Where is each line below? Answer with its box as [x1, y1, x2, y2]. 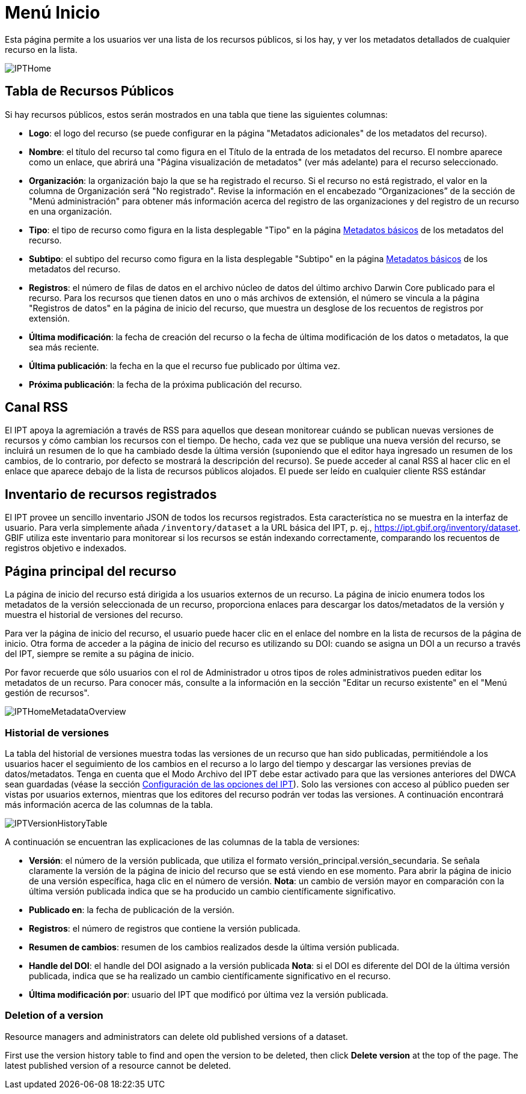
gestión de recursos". [5, 688, 90, 698]
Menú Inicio [5, 2, 100, 23]
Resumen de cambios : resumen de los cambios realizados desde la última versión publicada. [29, 941, 399, 952]
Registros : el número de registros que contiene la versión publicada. [29, 923, 301, 934]
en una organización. [29, 206, 112, 216]
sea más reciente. [29, 341, 99, 352]
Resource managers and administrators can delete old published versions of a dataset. [5, 1031, 348, 1042]
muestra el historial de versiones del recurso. [5, 610, 183, 620]
